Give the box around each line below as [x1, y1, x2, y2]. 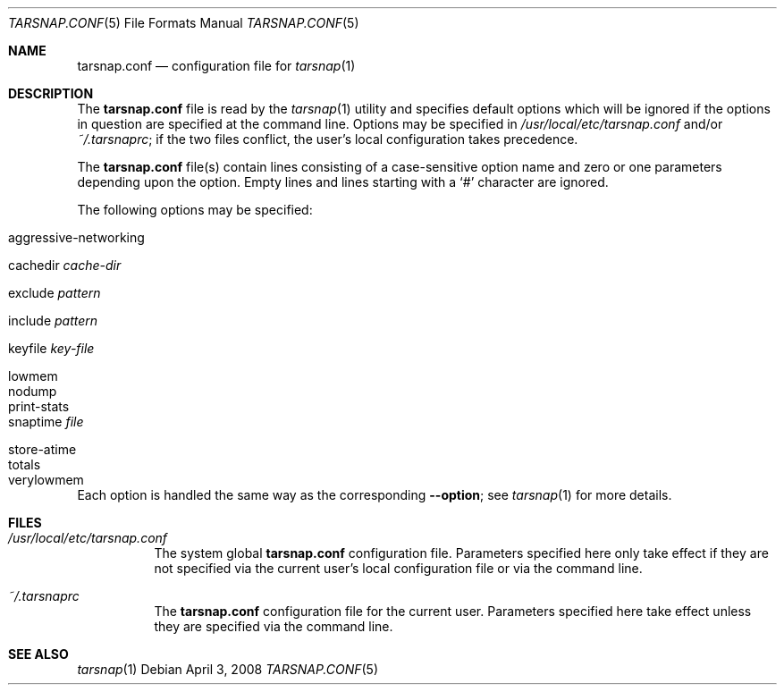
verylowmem [8, 472, 84, 487]
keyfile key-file [8, 341, 95, 356]
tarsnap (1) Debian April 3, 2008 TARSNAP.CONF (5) [77, 662, 379, 677]
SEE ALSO [8, 646, 69, 662]
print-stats [8, 399, 70, 414]
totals [8, 457, 41, 472]
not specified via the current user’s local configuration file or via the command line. [154, 561, 643, 576]
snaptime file [8, 414, 84, 429]
